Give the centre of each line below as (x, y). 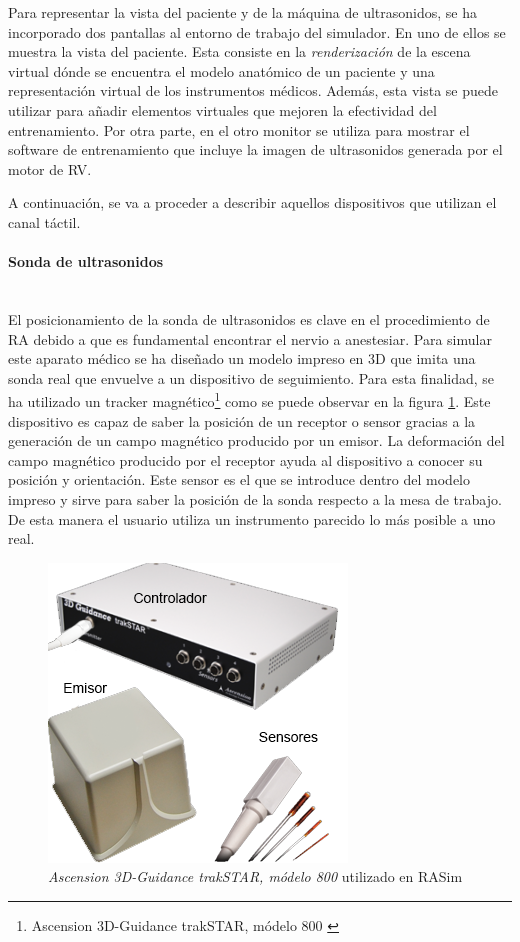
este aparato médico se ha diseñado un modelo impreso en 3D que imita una (242, 358)
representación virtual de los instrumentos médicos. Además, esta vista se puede (253, 90)
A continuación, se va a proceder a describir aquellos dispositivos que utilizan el (252, 202)
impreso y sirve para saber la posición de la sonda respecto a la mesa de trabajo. (255, 498)
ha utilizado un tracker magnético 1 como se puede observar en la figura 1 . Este (249, 399)
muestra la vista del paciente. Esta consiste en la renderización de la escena (239, 51)
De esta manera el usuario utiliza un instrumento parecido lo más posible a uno (252, 518)
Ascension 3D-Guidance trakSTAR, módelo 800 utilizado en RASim (255, 876)
